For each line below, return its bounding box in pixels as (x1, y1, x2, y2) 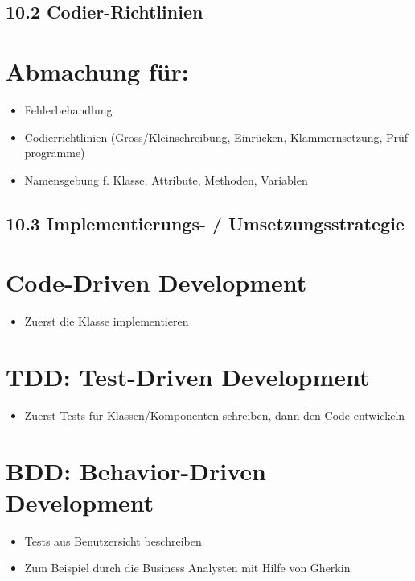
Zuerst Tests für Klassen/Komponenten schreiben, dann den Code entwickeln (24, 406, 405, 423)
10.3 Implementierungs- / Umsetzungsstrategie (6, 210, 405, 235)
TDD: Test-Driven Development (6, 359, 370, 392)
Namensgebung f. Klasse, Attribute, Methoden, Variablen (24, 171, 308, 188)
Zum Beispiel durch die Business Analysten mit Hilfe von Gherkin (24, 559, 351, 576)
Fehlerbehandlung (24, 101, 113, 118)
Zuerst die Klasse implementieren (24, 313, 189, 330)
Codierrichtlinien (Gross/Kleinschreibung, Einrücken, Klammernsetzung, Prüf (24, 128, 409, 145)
